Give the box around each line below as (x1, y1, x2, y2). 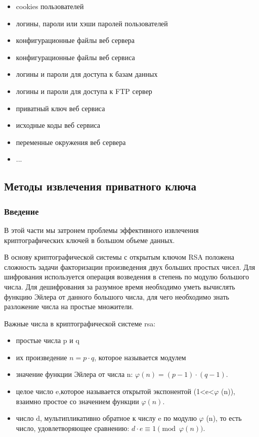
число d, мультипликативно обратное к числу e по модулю (16, 413, 197, 423)
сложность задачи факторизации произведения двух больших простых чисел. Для (4, 261, 255, 272)
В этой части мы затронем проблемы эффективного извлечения (4, 224, 199, 235)
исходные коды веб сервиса (16, 120, 100, 130)
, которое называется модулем (94, 352, 186, 362)
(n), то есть (206, 413, 242, 423)
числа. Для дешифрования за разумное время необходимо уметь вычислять (4, 281, 235, 292)
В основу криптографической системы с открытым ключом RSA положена (4, 252, 235, 262)
